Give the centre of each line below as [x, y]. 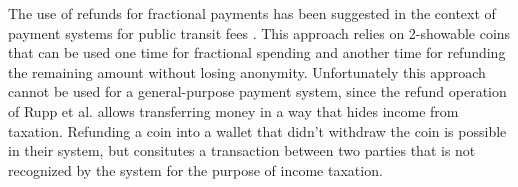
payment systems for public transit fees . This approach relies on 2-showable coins [259, 32]
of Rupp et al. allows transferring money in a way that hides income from [233, 110]
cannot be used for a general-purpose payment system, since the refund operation [257, 91]
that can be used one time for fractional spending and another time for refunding [257, 52]
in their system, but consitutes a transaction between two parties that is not [242, 150]
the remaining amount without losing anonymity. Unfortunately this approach [247, 71]
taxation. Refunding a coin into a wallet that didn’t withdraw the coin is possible [257, 130]
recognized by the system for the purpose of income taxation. [195, 169]
